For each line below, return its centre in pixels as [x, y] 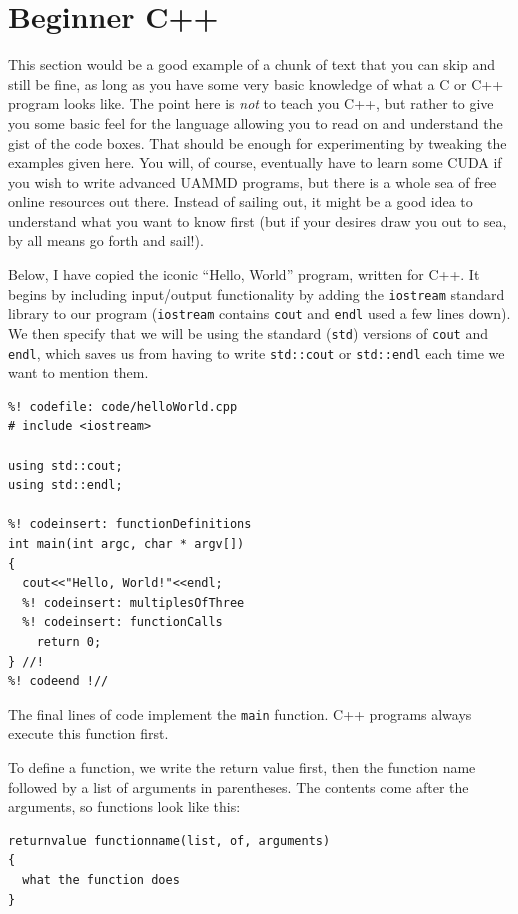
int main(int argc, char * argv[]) [126, 544]
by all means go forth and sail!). [106, 240]
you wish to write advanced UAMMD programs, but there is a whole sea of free [252, 181]
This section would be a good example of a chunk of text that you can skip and [252, 64]
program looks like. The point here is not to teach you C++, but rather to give [251, 103]
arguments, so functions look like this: [124, 806]
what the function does [101, 880]
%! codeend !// [58, 681]
